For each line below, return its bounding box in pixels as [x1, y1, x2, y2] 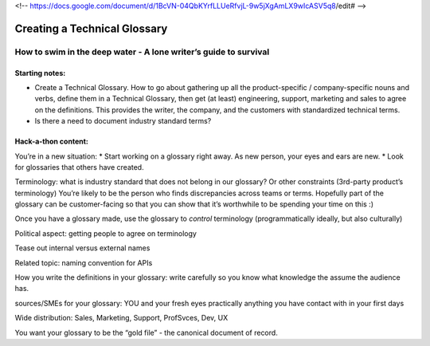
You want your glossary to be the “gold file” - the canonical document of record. [14, 328, 278, 337]
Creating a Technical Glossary [14, 22, 168, 35]
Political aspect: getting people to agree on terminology [14, 228, 197, 238]
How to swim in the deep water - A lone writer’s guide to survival [14, 46, 270, 57]
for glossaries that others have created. [14, 162, 144, 171]
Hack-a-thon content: [14, 136, 89, 147]
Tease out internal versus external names [14, 243, 150, 253]
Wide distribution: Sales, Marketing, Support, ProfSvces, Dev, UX [14, 313, 229, 323]
